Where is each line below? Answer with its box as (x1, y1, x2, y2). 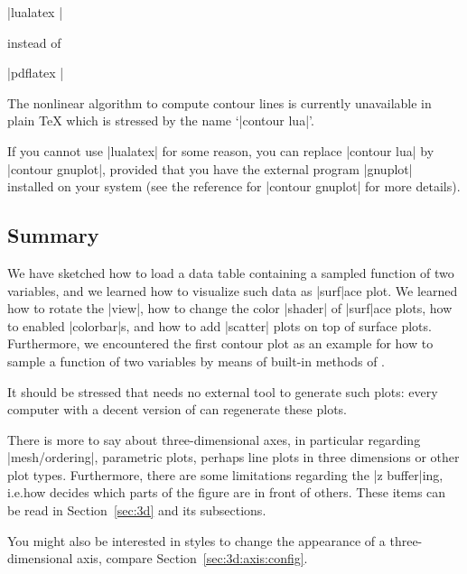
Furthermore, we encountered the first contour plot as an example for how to (7, 334, 434, 353)
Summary (7, 221, 99, 249)
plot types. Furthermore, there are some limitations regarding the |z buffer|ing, (7, 465, 444, 484)
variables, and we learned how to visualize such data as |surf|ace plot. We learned (7, 281, 458, 300)
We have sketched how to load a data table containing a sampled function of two (7, 263, 454, 282)
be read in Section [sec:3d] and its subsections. (7, 501, 266, 520)
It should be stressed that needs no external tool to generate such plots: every (7, 382, 438, 401)
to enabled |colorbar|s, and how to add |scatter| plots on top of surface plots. (7, 316, 432, 335)
